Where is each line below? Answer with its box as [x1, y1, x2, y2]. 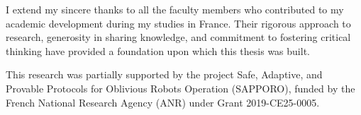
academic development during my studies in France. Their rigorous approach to [6, 16, 351, 30]
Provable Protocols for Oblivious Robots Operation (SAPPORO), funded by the [6, 80, 355, 95]
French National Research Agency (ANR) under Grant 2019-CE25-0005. [6, 95, 320, 109]
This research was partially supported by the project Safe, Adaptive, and [6, 67, 323, 82]
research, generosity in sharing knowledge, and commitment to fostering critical [6, 30, 351, 44]
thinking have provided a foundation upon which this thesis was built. [6, 43, 310, 58]
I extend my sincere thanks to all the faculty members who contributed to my [6, 2, 344, 16]
